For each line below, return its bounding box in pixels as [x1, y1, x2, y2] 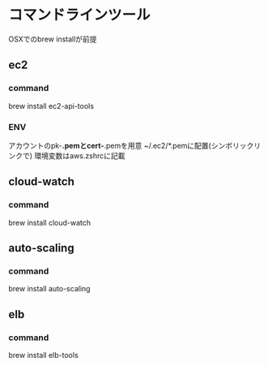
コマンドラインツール [8, 6, 151, 24]
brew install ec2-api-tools [8, 101, 95, 110]
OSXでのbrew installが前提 [8, 34, 97, 44]
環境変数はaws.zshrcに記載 [34, 150, 125, 161]
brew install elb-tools [8, 350, 79, 360]
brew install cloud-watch [8, 217, 91, 227]
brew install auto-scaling [8, 284, 91, 294]
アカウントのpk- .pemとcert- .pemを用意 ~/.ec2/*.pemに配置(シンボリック [8, 140, 254, 150]
